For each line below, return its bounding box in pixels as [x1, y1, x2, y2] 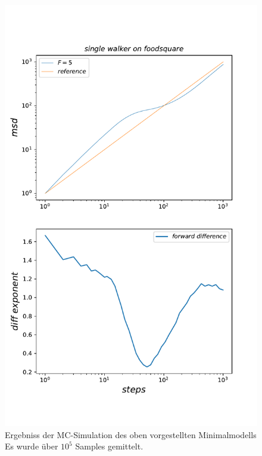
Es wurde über [5, 440, 58, 452]
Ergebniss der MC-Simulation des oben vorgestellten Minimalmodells [5, 428, 257, 441]
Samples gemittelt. [75, 440, 144, 452]
